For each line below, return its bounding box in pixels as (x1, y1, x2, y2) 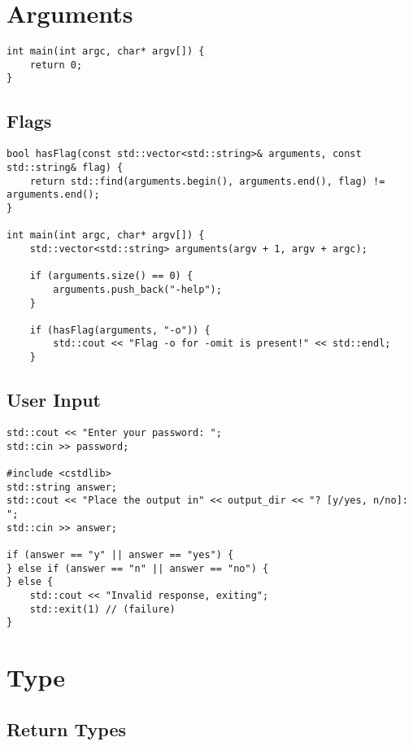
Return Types (7, 716, 126, 741)
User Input (7, 387, 101, 412)
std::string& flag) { (7, 161, 124, 173)
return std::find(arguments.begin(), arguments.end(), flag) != (29, 175, 385, 187)
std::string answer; (7, 481, 118, 493)
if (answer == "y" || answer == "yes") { (7, 548, 234, 561)
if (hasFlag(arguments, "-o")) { (29, 324, 211, 336)
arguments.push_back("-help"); (53, 283, 222, 295)
